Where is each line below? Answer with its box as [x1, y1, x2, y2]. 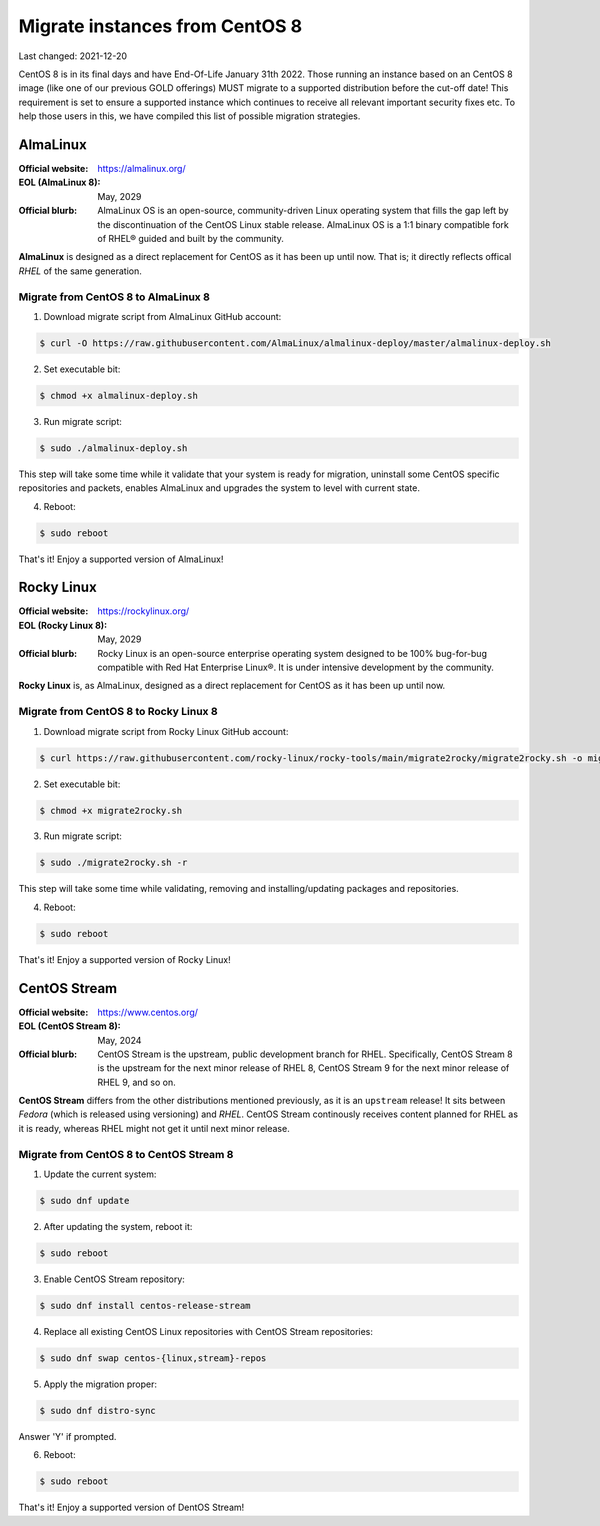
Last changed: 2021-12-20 [18, 50, 127, 62]
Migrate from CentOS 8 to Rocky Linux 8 [18, 705, 219, 719]
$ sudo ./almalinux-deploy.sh [39, 442, 188, 454]
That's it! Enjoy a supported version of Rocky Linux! [18, 953, 231, 965]
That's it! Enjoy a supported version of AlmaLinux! [18, 553, 224, 565]
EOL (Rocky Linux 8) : [18, 619, 108, 631]
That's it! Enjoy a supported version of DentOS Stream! [18, 1501, 245, 1514]
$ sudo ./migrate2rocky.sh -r [39, 857, 188, 869]
